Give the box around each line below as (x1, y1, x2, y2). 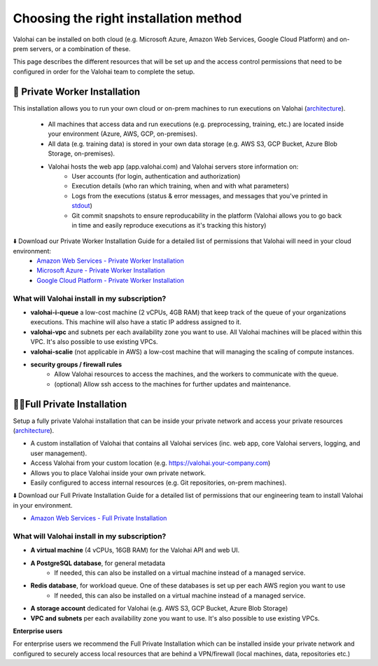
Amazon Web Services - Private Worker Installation (36, 256, 185, 265)
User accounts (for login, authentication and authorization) (71, 172, 241, 180)
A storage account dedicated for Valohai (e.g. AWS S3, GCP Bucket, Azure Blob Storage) (30, 604, 288, 613)
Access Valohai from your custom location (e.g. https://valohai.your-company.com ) (30, 459, 271, 467)
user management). (30, 449, 87, 457)
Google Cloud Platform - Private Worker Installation (36, 276, 185, 284)
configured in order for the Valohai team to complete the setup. (13, 67, 195, 76)
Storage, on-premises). (48, 149, 115, 158)
